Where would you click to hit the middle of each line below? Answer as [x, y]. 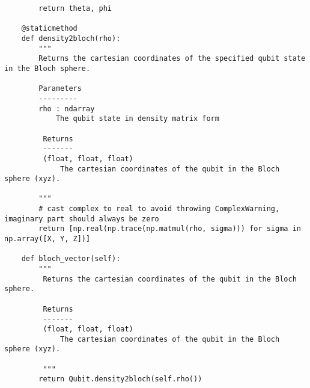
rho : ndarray [67, 109]
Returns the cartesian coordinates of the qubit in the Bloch [170, 279]
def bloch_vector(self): [71, 259]
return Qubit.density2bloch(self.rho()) [120, 379]
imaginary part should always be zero [82, 219]
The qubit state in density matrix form [137, 119]
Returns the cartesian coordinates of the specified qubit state [172, 59]
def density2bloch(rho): [71, 38]
